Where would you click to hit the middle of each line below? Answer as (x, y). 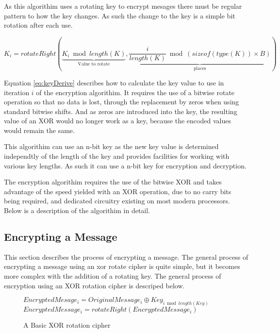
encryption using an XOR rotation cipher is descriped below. (94, 285)
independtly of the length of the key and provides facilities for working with (117, 156)
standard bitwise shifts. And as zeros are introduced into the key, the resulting (121, 111)
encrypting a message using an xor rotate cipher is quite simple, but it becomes (122, 266)
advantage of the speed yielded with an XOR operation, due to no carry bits (118, 191)
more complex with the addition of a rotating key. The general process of (113, 276)
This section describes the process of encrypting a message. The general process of (126, 257)
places (200, 69)
